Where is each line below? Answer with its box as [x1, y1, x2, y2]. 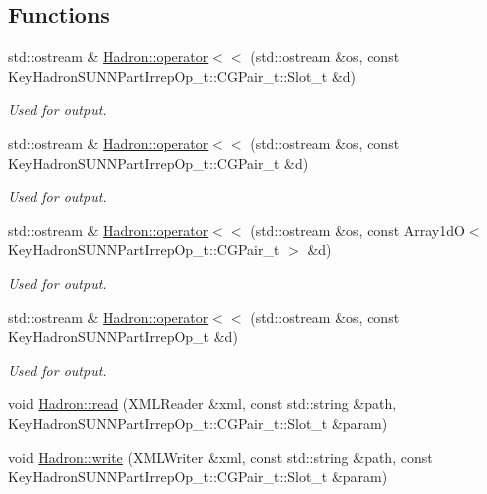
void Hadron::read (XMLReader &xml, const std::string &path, [8, 393, 397, 414]
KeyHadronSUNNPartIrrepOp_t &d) [8, 326, 238, 347]
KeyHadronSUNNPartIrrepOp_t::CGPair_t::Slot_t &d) [8, 65, 357, 86]
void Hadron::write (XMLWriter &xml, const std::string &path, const [8, 446, 433, 467]
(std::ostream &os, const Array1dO [250, 219, 465, 240]
